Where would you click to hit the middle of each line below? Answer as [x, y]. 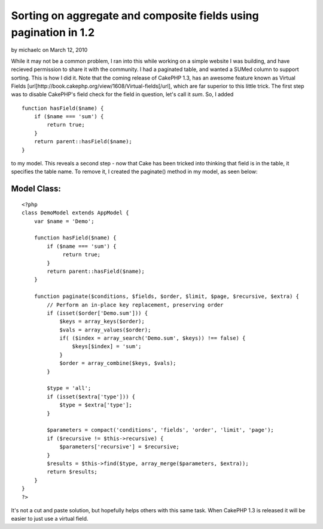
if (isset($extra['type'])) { [91, 396]
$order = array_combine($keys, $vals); [118, 363]
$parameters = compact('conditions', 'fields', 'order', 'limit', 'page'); [161, 430]
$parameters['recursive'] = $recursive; [119, 447]
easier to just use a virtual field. [50, 519]
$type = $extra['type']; [96, 405]
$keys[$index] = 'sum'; [107, 347]
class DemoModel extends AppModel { [75, 213]
